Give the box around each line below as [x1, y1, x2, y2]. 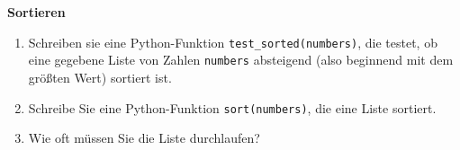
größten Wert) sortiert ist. [28, 67, 172, 86]
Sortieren [7, 3, 66, 21]
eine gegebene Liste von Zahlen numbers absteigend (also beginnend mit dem [28, 50, 454, 69]
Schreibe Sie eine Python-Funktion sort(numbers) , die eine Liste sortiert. [28, 98, 437, 117]
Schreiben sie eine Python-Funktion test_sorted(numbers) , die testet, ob [28, 32, 437, 51]
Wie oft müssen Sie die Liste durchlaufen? [28, 128, 260, 147]
